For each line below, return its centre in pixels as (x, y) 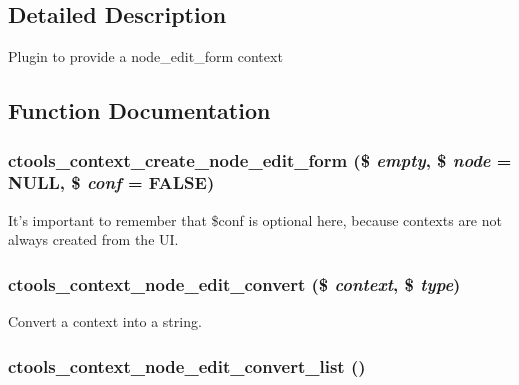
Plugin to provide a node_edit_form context (145, 56)
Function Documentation (139, 110)
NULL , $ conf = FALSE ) (111, 182)
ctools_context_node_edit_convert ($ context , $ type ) (234, 283)
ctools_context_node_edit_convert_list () (187, 365)
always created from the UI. (93, 239)
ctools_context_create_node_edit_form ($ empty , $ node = (260, 159)
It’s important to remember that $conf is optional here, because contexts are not (255, 219)
